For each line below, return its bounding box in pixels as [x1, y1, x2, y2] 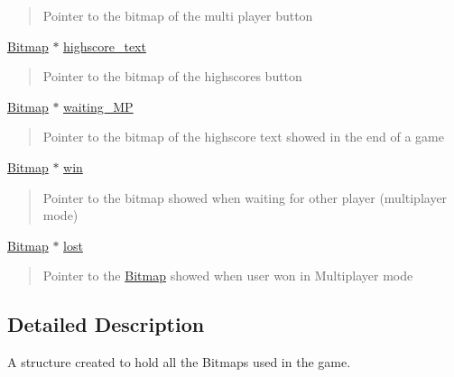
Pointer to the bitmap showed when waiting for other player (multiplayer [42, 188, 448, 207]
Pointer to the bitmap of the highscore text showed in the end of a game [42, 127, 444, 146]
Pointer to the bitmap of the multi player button [42, 6, 313, 24]
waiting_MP [63, 97, 134, 115]
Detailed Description [7, 310, 205, 338]
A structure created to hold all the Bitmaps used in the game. [7, 353, 351, 372]
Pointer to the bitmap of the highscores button [42, 67, 302, 86]
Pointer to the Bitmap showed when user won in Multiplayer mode [42, 266, 413, 285]
